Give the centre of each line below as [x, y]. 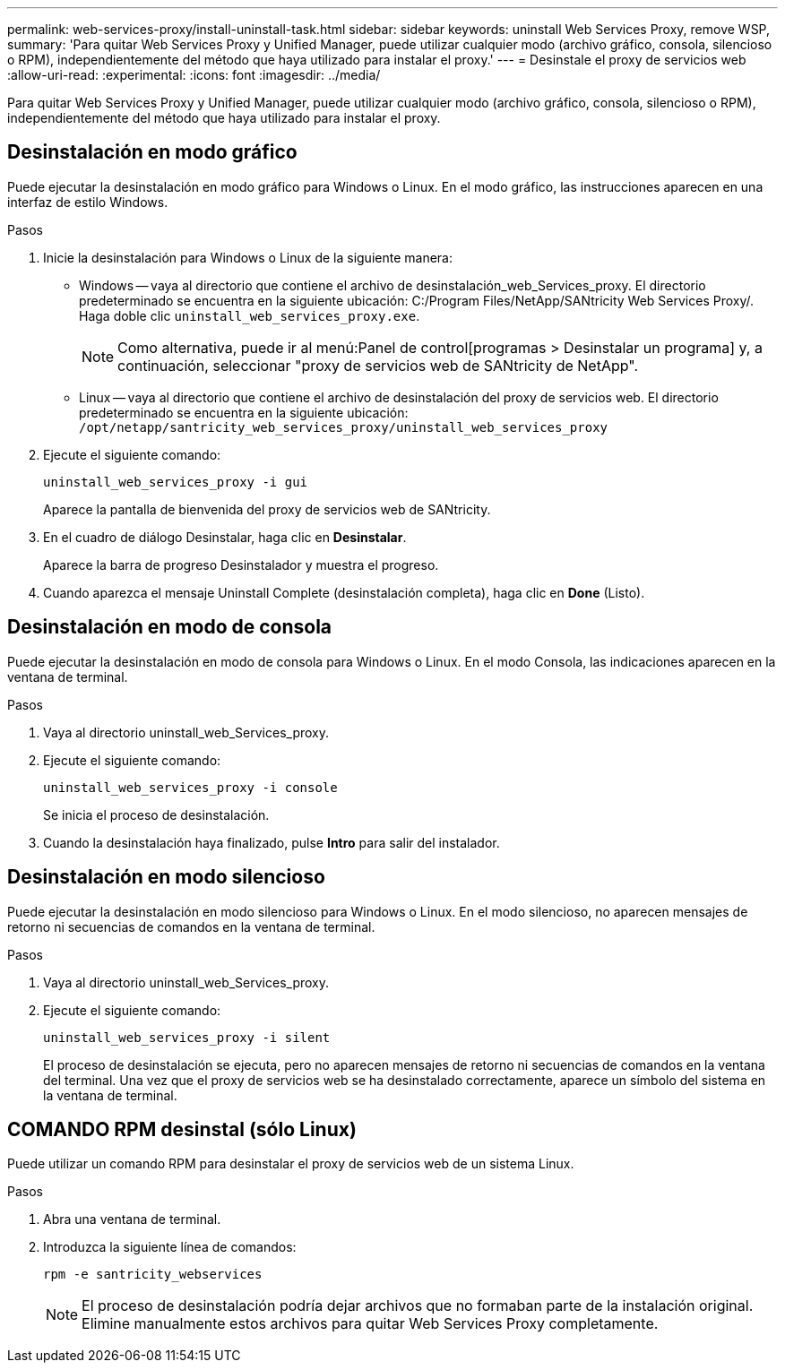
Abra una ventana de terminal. [132, 1219]
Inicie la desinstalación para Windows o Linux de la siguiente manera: [248, 257]
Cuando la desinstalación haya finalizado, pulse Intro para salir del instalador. [272, 842]
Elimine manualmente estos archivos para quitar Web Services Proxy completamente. [370, 1324]
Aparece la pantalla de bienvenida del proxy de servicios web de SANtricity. [267, 509]
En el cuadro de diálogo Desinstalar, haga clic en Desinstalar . [225, 537]
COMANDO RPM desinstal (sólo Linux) [182, 1129]
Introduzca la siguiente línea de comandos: [170, 1247]
